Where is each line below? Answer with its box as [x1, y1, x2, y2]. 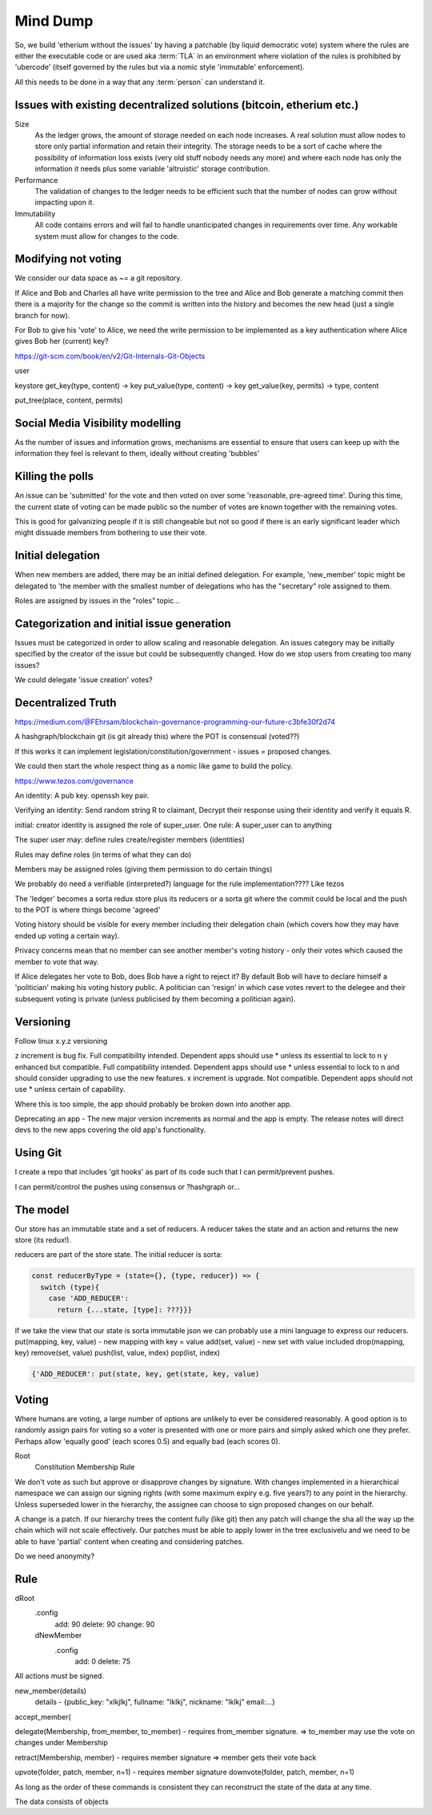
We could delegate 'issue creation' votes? [14, 675, 153, 685]
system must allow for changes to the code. [34, 231, 179, 241]
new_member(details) [14, 1686, 87, 1696]
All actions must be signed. [14, 1671, 104, 1681]
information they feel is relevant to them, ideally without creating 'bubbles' [14, 449, 260, 459]
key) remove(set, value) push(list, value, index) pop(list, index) [14, 1348, 220, 1358]
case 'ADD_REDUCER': [48, 1294, 130, 1303]
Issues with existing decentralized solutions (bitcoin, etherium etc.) [14, 98, 359, 111]
